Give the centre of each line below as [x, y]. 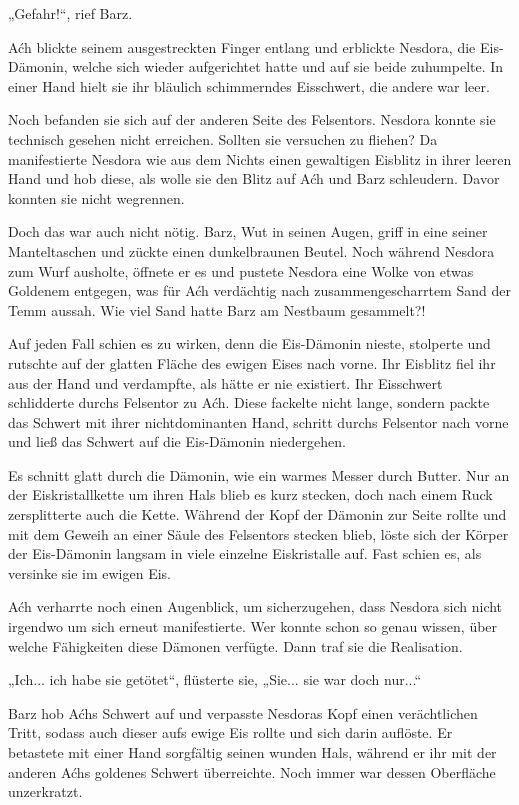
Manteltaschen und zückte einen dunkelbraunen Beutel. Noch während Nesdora [251, 250]
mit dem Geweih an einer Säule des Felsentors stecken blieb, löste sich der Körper [258, 533]
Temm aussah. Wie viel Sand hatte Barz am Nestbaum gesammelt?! [217, 309]
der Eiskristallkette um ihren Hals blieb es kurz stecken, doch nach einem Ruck [250, 494]
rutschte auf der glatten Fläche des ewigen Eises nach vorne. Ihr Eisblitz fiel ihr [252, 362]
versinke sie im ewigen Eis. [89, 572]
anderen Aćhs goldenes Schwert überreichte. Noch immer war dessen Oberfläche [252, 771]
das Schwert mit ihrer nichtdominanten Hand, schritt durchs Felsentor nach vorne [258, 421]
